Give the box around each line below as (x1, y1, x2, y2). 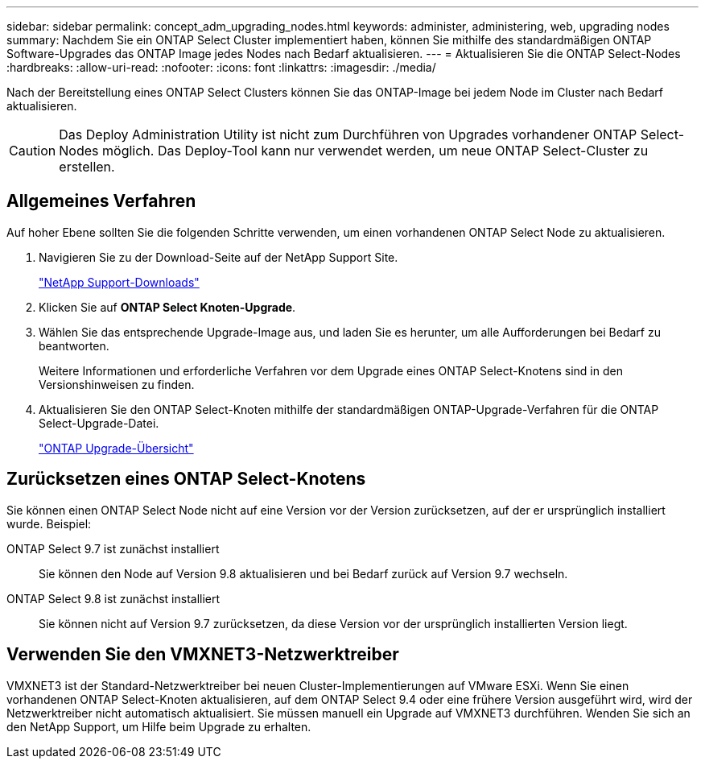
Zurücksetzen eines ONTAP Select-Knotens (6, 469, 366, 490)
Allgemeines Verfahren (6, 191, 196, 212)
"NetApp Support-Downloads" (39, 275, 200, 289)
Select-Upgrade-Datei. (39, 416, 159, 430)
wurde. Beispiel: (6, 516, 92, 531)
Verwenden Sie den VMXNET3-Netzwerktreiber (6, 644, 399, 665)
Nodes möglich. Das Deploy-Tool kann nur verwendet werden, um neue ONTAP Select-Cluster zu (59, 143, 649, 159)
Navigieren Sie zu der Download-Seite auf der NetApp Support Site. (39, 250, 398, 264)
